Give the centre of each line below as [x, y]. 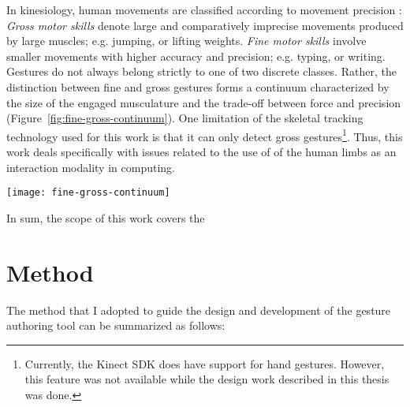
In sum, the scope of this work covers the [106, 217]
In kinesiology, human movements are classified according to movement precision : [204, 9]
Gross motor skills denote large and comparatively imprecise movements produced [205, 25]
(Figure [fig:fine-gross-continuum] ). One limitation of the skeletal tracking [185, 118]
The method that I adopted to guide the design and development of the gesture [199, 310]
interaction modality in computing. [91, 167]
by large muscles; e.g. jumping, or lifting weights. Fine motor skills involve [186, 41]
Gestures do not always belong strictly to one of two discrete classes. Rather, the [201, 71]
